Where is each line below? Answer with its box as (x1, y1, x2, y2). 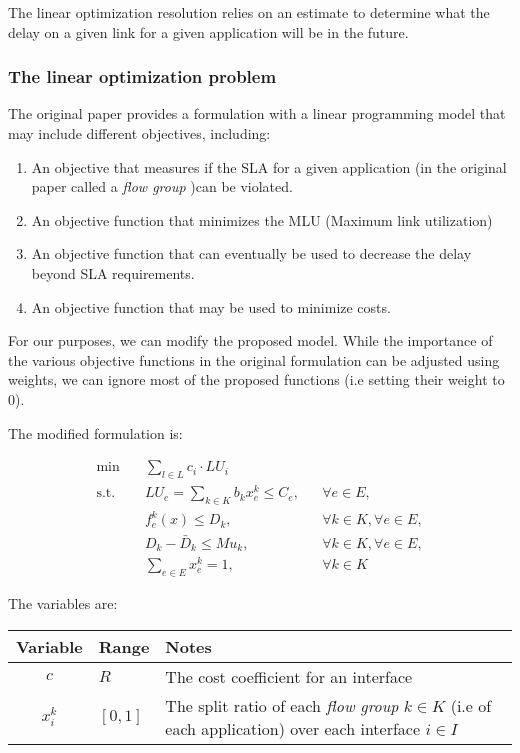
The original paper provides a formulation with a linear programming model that (8, 103, 506, 124)
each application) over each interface (165, 716, 421, 740)
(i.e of (450, 693, 492, 717)
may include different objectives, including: (8, 123, 271, 143)
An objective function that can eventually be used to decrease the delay (31, 243, 472, 264)
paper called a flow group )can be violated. (31, 176, 293, 197)
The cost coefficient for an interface (165, 664, 413, 688)
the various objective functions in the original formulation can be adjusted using (8, 349, 500, 370)
